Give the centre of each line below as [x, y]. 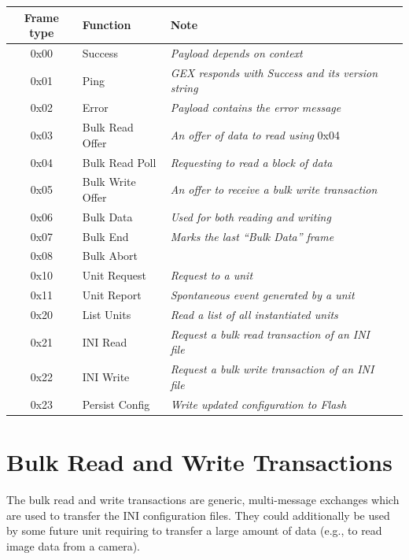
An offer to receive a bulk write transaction [274, 189]
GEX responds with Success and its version [274, 72]
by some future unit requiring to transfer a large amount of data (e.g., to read [194, 530]
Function [107, 25]
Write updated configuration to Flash [258, 404]
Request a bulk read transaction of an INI [270, 334]
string [184, 88]
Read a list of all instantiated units [254, 314]
